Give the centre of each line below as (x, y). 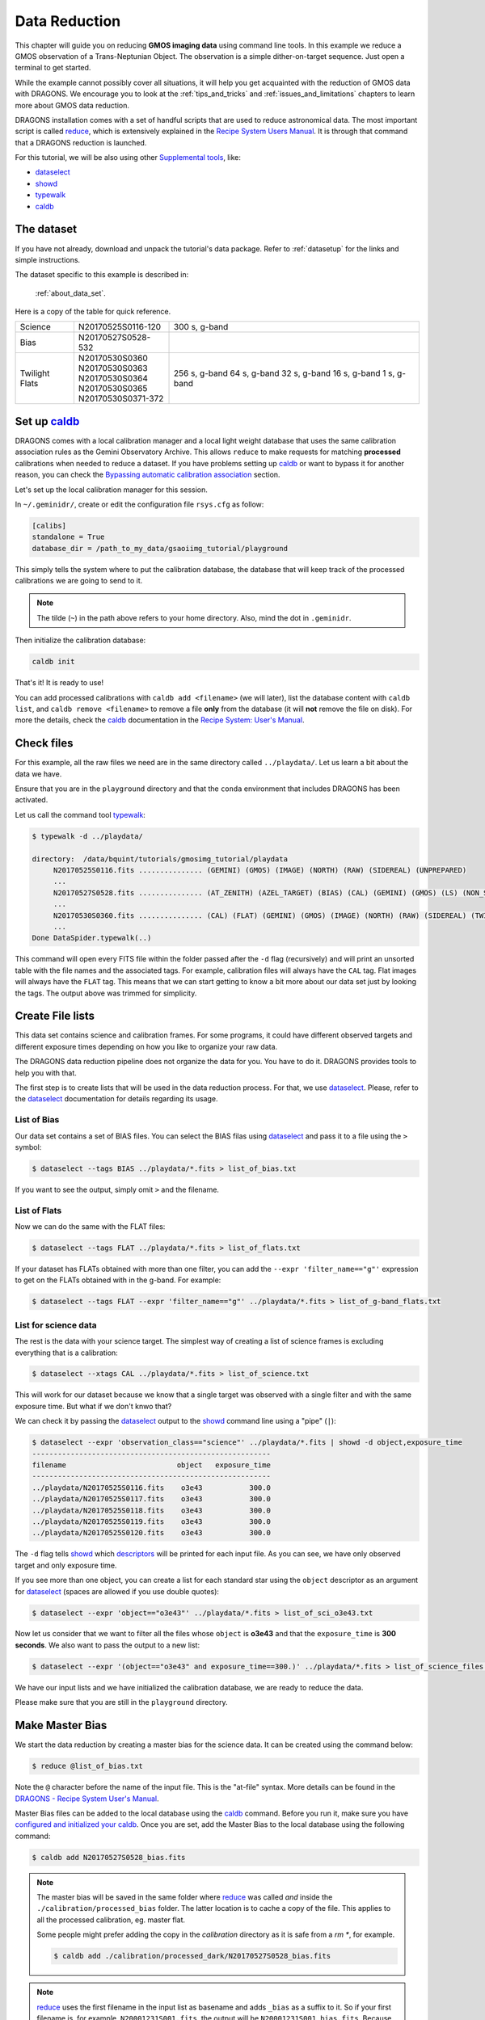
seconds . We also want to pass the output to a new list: (108, 1645)
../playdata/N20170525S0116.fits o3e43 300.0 (151, 1488)
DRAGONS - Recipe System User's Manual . (87, 1799)
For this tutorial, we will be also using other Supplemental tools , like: (128, 158)
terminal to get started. (53, 68)
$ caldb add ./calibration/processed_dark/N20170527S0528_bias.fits (192, 1956)
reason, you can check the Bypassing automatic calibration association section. (148, 475)
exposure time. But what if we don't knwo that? (93, 1406)
